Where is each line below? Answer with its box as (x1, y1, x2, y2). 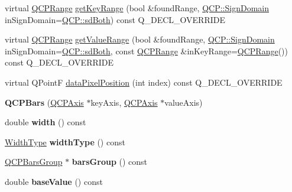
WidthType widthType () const (5, 135, 125, 148)
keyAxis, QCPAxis (90, 96, 158, 108)
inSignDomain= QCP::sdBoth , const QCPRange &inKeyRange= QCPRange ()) (5, 44, 288, 57)
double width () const (5, 116, 86, 128)
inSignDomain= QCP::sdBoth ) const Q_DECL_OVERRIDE (5, 13, 225, 25)
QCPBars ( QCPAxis (5, 96, 84, 108)
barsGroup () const (72, 155, 148, 168)
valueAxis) (164, 96, 203, 108)
